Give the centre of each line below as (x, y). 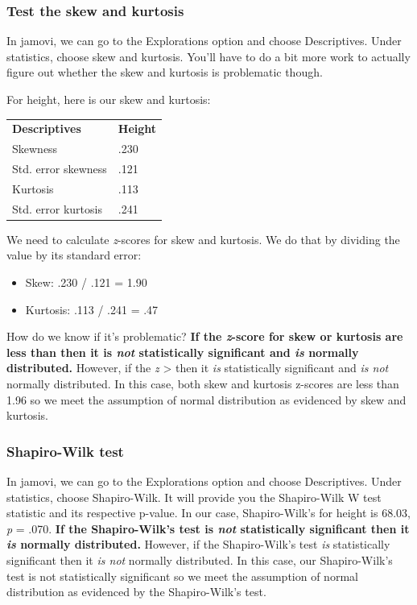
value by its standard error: (74, 255)
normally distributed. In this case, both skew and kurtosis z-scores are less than (203, 383)
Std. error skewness (60, 169)
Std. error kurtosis (57, 208)
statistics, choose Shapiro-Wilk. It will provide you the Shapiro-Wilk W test (194, 497)
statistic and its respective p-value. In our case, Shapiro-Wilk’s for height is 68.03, (208, 513)
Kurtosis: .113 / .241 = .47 (92, 309)
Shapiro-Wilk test (65, 451)
